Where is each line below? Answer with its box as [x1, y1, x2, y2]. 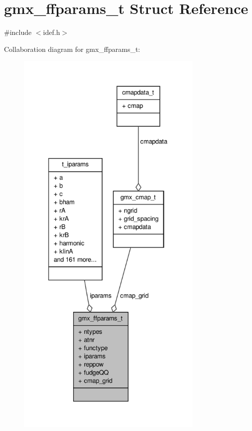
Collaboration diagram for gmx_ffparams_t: [4, 43, 140, 54]
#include [4, 27, 32, 37]
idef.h [43, 27, 60, 37]
